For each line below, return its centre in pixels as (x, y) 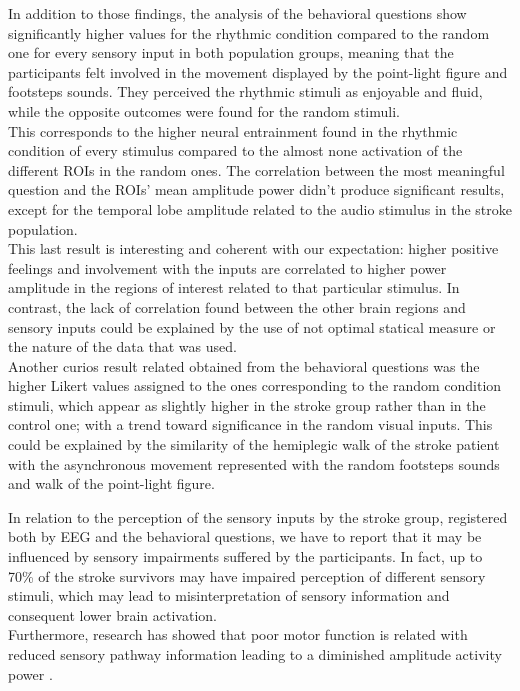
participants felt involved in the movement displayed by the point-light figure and (258, 71)
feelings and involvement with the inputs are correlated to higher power (227, 267)
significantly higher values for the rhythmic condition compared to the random (249, 32)
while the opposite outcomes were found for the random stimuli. (204, 110)
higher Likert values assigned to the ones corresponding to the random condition (255, 385)
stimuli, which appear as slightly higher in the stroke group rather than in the (247, 404)
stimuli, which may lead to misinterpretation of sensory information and (229, 595)
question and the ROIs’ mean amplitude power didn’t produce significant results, (256, 189)
